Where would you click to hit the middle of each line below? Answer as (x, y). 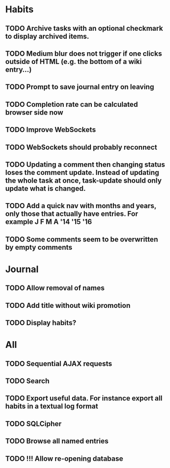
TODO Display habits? (41, 323)
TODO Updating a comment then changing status (85, 164)
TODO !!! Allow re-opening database (64, 459)
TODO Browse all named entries (57, 441)
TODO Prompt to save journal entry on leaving (80, 87)
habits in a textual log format (52, 406)
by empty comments (39, 247)
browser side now (34, 112)
